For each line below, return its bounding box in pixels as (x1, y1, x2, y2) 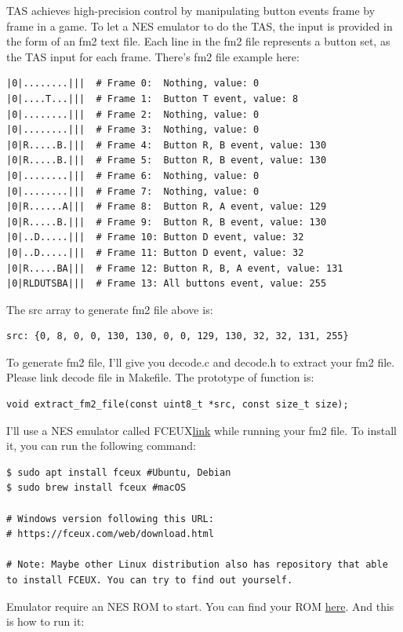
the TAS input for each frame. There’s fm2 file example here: (6, 48, 300, 64)
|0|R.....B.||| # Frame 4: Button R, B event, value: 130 (6, 139, 327, 151)
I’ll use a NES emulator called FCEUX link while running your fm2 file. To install (6, 422, 397, 438)
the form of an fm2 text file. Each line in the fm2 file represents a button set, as (6, 33, 390, 49)
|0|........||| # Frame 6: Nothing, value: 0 (6, 170, 260, 181)
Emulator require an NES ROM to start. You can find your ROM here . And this (6, 597, 394, 614)
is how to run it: (6, 613, 85, 630)
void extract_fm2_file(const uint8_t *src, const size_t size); (6, 399, 349, 411)
